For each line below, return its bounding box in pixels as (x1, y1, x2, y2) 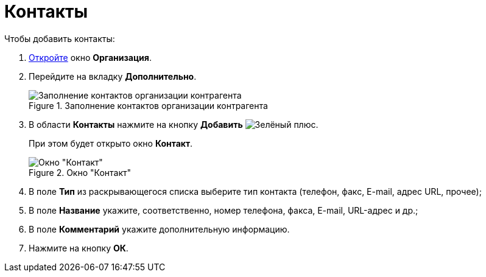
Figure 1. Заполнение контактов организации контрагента (29, 100, 268, 111)
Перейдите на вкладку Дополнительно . (29, 71, 197, 82)
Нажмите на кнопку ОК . (29, 242, 129, 253)
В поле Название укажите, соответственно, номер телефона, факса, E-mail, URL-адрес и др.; (29, 205, 418, 216)
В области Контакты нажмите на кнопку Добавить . (29, 119, 319, 130)
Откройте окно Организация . (29, 52, 152, 63)
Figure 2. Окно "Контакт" (29, 167, 132, 178)
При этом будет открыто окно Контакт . (29, 138, 193, 149)
